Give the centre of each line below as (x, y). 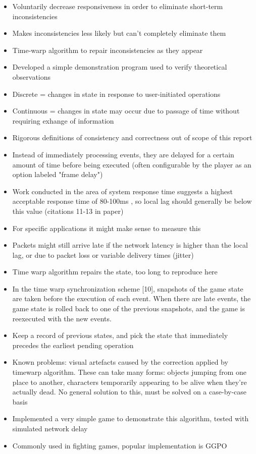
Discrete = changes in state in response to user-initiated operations (116, 94)
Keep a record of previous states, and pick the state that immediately (120, 335)
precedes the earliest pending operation (73, 345)
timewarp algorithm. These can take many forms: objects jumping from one (129, 372)
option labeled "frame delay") (58, 174)
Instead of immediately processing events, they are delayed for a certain (123, 154)
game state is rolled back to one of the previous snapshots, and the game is (129, 308)
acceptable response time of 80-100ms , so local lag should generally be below (132, 201)
